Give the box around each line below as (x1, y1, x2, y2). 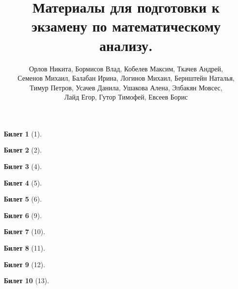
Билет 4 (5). (4, 177, 42, 187)
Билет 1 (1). (4, 128, 42, 138)
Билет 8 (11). (4, 243, 46, 253)
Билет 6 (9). (4, 210, 42, 220)
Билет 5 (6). (4, 194, 42, 204)
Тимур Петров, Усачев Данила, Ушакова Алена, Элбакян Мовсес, (30, 82, 222, 92)
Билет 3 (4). (4, 161, 42, 171)
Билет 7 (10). (4, 226, 46, 237)
